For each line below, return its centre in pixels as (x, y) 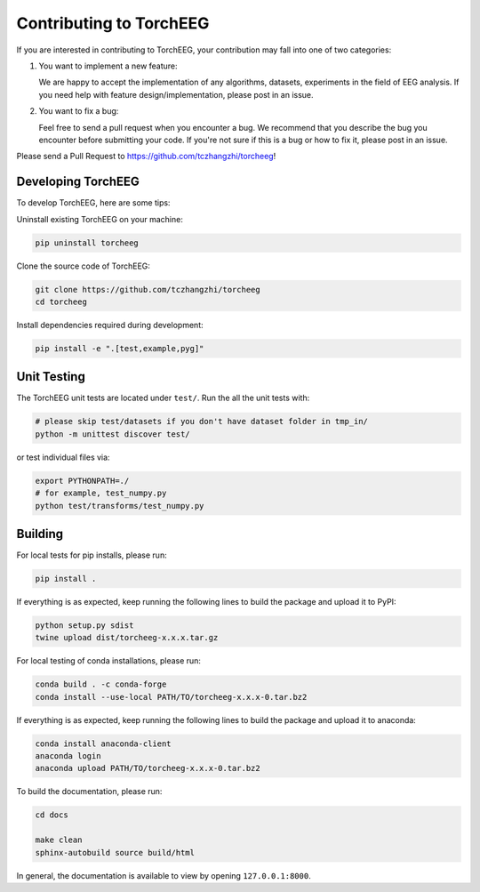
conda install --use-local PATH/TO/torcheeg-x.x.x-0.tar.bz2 (171, 697)
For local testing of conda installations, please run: (109, 661)
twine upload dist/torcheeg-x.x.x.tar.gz (127, 638)
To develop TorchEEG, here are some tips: (93, 203)
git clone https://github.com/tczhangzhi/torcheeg (148, 289)
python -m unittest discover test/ (112, 434)
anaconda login (68, 756)
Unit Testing (51, 377)
